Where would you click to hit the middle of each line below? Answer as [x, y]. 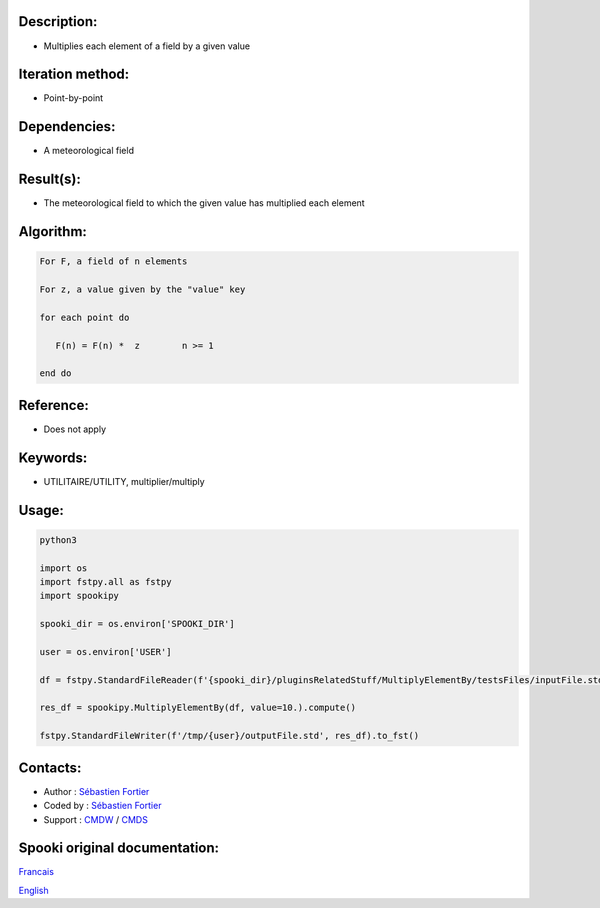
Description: [58, 21]
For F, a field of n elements [113, 261]
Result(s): [50, 179]
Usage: [41, 510]
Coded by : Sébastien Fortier [102, 806]
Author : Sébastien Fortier [96, 791]
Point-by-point [73, 98]
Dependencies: [67, 126]
